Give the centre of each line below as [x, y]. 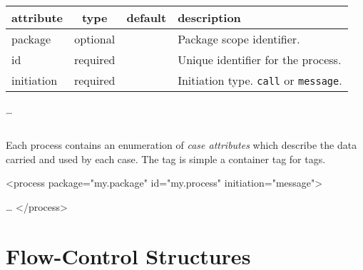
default [147, 17]
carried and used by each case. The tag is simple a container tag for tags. [166, 159]
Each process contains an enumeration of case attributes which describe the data [181, 144]
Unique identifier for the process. [260, 59]
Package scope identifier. [239, 39]
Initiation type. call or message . [260, 80]
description [209, 17]
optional [95, 39]
